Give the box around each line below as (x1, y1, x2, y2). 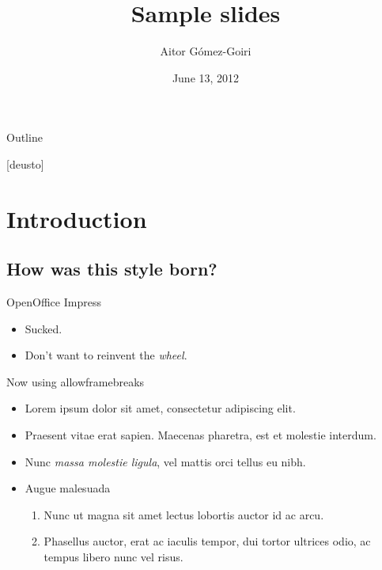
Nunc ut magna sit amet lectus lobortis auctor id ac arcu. (43, 506, 324, 522)
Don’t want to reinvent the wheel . (25, 347, 187, 363)
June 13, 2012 (172, 69, 240, 85)
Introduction (6, 202, 147, 234)
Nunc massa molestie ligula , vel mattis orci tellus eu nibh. (25, 453, 306, 469)
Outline (6, 129, 43, 146)
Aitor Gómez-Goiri (160, 43, 252, 59)
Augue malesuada (25, 480, 111, 496)
